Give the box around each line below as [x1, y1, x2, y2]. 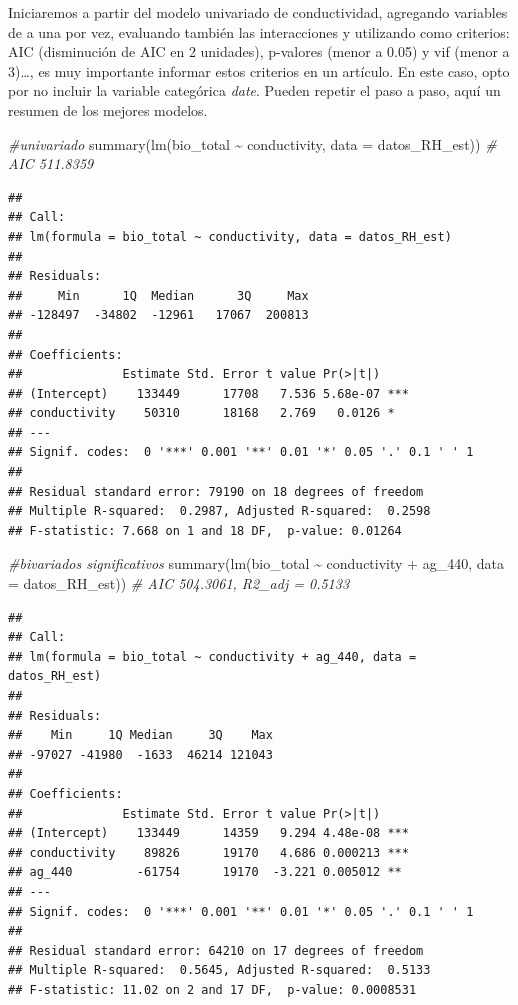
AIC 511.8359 [8, 153, 94, 174]
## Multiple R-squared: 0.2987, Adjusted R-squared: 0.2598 [8, 504, 431, 519]
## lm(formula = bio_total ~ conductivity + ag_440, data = [8, 649, 417, 664]
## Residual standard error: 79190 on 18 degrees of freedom [8, 484, 424, 499]
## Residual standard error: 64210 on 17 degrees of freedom [8, 943, 424, 958]
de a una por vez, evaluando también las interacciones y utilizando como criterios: [8, 21, 510, 42]
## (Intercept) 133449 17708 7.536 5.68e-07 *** [8, 386, 409, 401]
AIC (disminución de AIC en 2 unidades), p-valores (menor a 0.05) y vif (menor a [8, 41, 510, 62]
